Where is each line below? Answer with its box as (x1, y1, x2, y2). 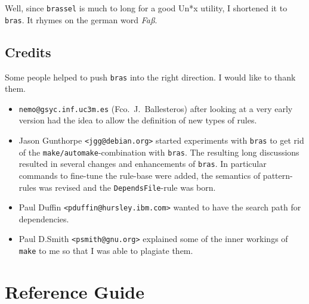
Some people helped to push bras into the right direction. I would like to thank (5, 70, 296, 83)
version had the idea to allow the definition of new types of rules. (18, 114, 257, 126)
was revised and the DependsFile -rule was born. (39, 181, 216, 193)
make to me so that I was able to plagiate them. (18, 244, 193, 257)
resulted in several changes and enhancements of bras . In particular (18, 157, 267, 170)
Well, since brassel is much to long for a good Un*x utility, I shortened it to (5, 2, 288, 14)
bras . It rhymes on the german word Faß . (5, 13, 157, 26)
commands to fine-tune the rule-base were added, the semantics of (18, 169, 261, 181)
